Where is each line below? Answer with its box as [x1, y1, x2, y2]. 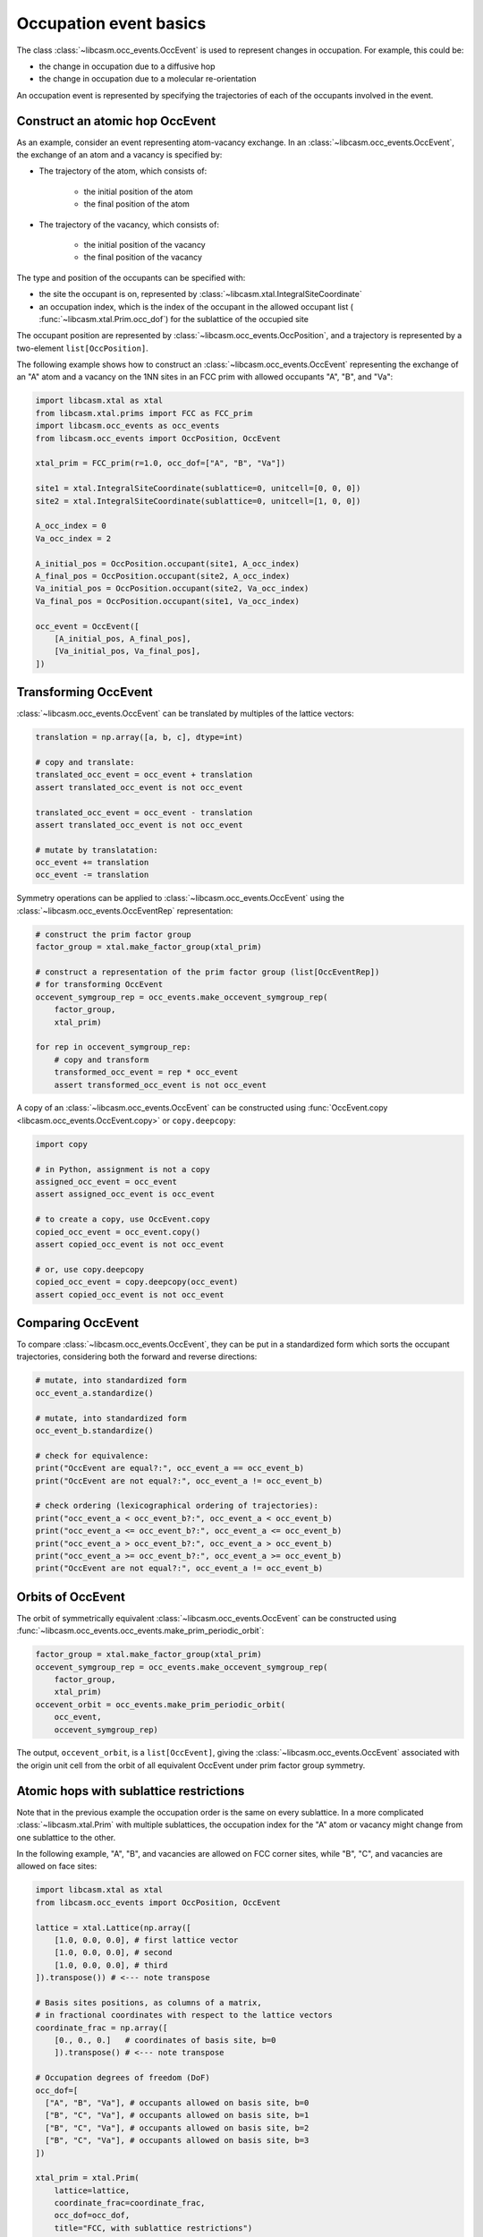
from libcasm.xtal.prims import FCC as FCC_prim [35, 408, 253, 418]
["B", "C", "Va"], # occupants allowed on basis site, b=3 [45, 2135, 309, 2146]
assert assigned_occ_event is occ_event [35, 1189, 215, 1199]
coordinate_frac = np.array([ [35, 2022, 168, 2033]
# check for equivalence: [35, 1450, 149, 1460]
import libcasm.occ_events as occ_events [35, 421, 220, 431]
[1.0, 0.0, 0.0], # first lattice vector [54, 1935, 239, 1945]
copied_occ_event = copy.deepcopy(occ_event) [35, 1277, 239, 1288]
